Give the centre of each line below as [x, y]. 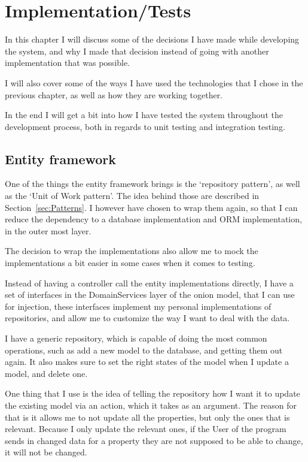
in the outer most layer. [48, 230]
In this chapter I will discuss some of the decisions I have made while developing [152, 39]
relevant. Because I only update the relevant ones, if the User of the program [146, 429]
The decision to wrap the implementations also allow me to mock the [132, 251]
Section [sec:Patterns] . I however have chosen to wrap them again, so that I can [151, 207]
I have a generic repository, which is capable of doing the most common [136, 338]
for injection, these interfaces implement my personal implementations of [138, 306]
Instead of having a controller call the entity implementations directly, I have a [149, 283]
